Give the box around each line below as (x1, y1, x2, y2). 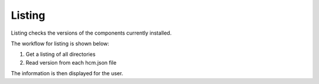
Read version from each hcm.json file (25, 59, 117, 66)
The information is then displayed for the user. (11, 70, 123, 77)
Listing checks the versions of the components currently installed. (11, 29, 172, 36)
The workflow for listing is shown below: (11, 40, 109, 47)
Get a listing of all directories (25, 51, 96, 58)
